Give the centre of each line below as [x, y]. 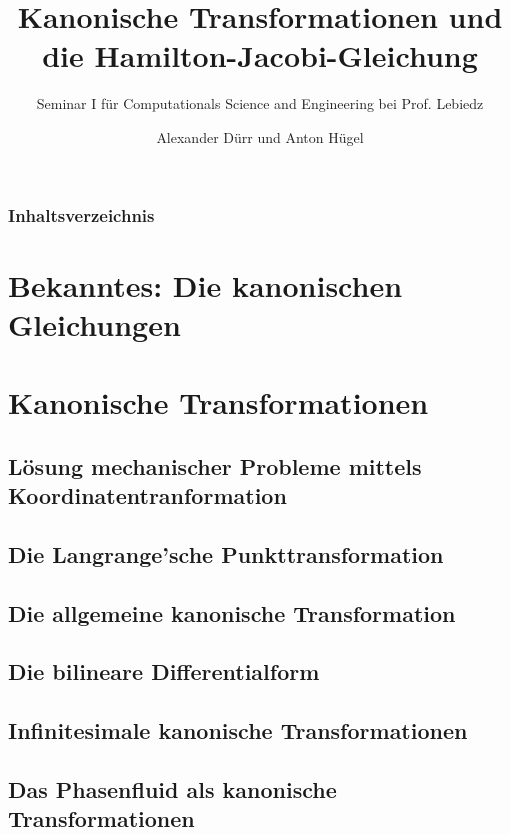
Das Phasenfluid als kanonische [172, 789]
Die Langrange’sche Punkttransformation [226, 553]
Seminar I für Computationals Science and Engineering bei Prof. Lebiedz [260, 103]
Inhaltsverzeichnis [81, 214]
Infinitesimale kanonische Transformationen [238, 730]
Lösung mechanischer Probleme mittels [215, 465]
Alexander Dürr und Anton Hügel [260, 136]
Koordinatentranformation [147, 495]
